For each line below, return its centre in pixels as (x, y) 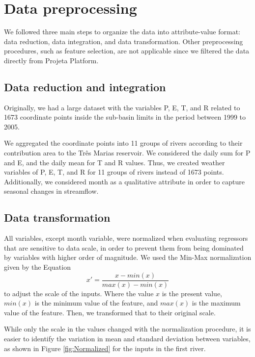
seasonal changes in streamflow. (51, 191)
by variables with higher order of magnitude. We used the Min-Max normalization (128, 257)
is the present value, (192, 293)
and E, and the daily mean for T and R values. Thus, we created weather (114, 162)
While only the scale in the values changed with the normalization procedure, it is (127, 329)
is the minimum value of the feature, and (96, 303)
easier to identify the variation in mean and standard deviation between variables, (127, 339)
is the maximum (216, 303)
